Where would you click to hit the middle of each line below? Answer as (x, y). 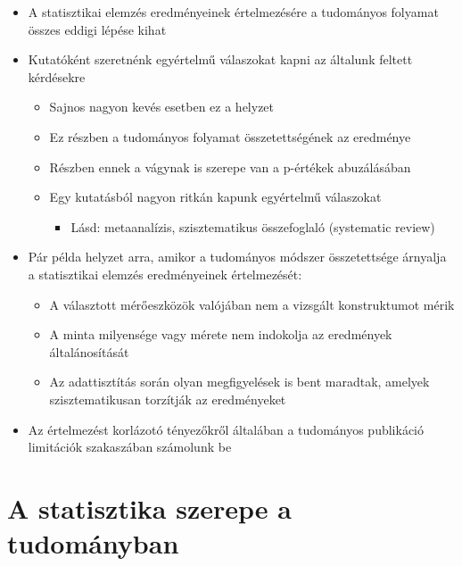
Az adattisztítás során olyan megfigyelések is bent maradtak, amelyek (239, 382)
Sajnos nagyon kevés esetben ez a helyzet (162, 107)
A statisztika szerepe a (149, 508)
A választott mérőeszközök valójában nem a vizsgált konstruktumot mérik (252, 304)
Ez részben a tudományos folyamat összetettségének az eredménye (230, 136)
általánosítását (89, 351)
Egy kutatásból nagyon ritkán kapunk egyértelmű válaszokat (215, 197)
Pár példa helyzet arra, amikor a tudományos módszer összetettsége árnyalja (237, 257)
